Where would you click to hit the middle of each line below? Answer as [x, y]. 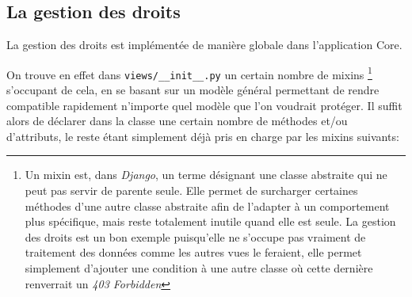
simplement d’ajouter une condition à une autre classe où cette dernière [199, 268]
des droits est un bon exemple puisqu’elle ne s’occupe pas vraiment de [195, 236]
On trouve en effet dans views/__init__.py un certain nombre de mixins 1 [189, 73]
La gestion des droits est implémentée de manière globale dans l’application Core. [204, 45]
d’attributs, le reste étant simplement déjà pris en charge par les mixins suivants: [203, 136]
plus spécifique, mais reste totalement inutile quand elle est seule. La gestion [210, 221]
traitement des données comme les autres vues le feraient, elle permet [193, 252]
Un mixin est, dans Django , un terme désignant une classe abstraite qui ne [206, 175]
